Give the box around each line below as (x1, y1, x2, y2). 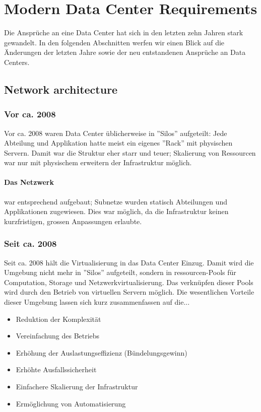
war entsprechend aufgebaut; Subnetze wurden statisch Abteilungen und (4, 196, 227, 207)
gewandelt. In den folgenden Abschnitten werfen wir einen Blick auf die (4, 37, 225, 47)
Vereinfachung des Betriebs (16, 330, 100, 341)
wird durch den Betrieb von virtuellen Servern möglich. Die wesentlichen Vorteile (4, 287, 254, 297)
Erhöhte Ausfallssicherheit (16, 364, 97, 375)
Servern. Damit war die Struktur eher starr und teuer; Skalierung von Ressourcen (4, 147, 256, 158)
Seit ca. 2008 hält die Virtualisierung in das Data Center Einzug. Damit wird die (4, 257, 254, 267)
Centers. (4, 56, 30, 67)
